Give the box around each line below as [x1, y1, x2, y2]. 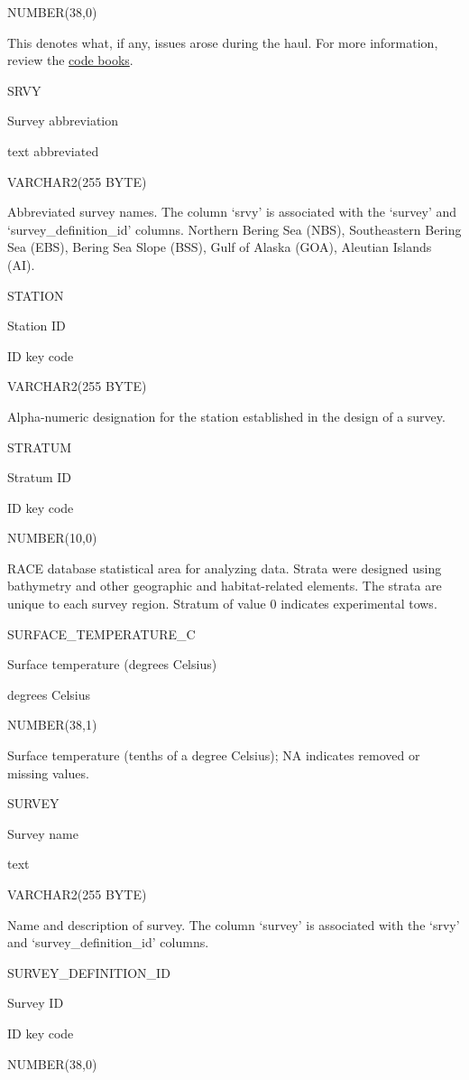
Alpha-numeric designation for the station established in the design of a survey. [7, 406, 446, 425]
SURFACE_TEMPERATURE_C [7, 624, 196, 643]
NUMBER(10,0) [7, 528, 97, 547]
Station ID [7, 316, 66, 335]
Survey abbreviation [7, 111, 119, 130]
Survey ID [7, 993, 64, 1012]
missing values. [7, 763, 89, 782]
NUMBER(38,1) [7, 715, 97, 734]
